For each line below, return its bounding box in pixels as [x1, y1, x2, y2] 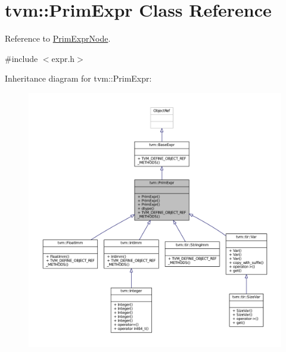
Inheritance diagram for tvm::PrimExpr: [5, 72, 152, 85]
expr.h [51, 52, 75, 64]
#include [5, 52, 38, 64]
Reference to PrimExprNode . [5, 32, 111, 45]
